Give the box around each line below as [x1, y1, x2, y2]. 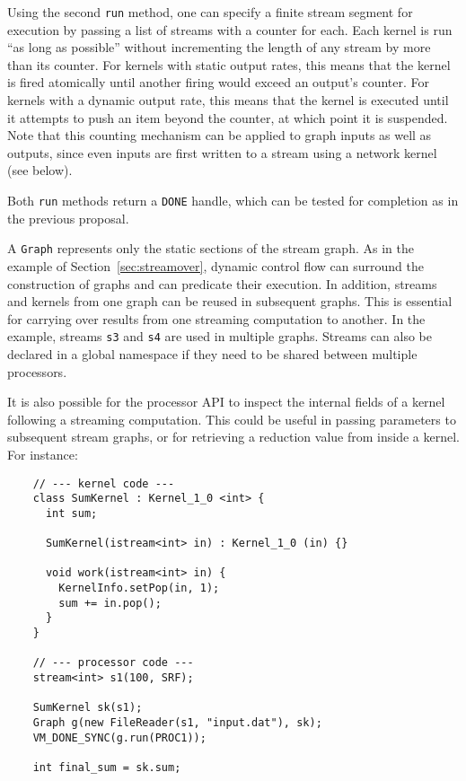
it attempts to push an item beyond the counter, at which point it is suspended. [7, 108, 448, 127]
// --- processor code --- [32, 656, 194, 670]
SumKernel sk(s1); [32, 701, 143, 715]
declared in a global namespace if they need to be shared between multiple [7, 344, 418, 363]
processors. [7, 362, 67, 381]
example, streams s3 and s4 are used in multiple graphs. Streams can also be [7, 327, 432, 346]
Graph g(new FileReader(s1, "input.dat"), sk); [32, 716, 322, 729]
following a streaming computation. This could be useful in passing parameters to [7, 409, 456, 428]
